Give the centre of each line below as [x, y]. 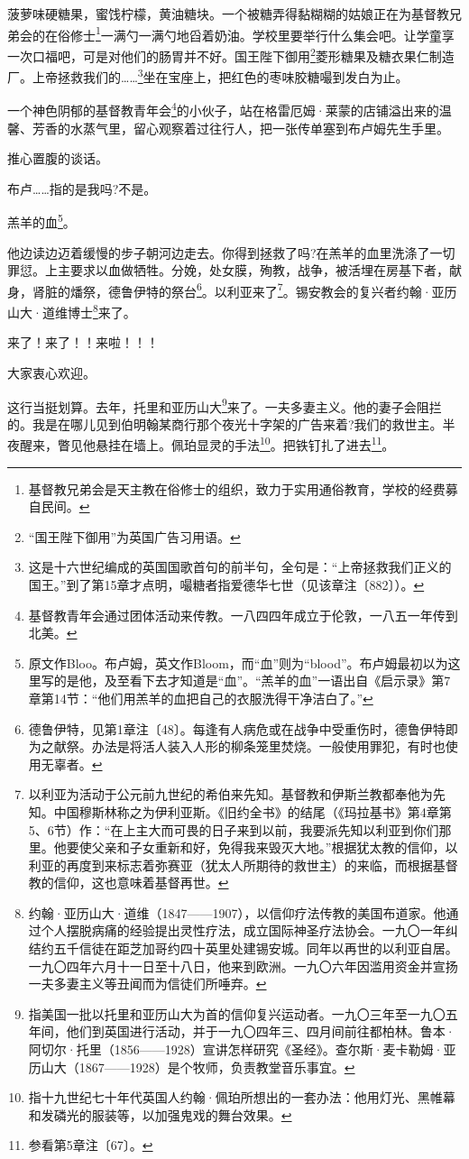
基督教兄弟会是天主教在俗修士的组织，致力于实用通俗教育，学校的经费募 [243, 488]
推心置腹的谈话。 [58, 158]
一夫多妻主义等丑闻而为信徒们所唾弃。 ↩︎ [147, 984]
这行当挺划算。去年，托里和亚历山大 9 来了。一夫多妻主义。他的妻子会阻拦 [225, 405]
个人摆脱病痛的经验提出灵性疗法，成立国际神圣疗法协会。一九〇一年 [243, 930]
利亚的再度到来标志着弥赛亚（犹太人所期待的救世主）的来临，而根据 [230, 865]
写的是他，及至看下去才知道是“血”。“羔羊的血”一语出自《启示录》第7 [246, 681]
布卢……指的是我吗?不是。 [82, 188]
